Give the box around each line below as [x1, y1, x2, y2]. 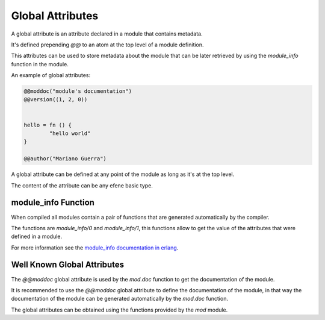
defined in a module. [11, 233, 63, 240]
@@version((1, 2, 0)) [23, 96, 88, 103]
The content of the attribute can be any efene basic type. [11, 181, 153, 189]
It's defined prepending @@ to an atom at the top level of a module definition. [11, 41, 204, 48]
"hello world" [49, 130, 91, 137]
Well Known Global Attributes [11, 260, 125, 270]
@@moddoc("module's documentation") [23, 88, 132, 95]
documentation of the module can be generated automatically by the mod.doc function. [11, 295, 229, 303]
